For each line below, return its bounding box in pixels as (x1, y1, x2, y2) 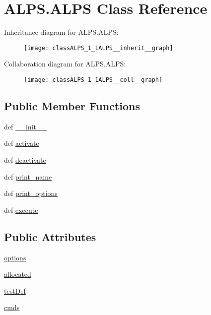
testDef (4, 285, 26, 296)
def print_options (4, 188, 58, 198)
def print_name (4, 171, 52, 182)
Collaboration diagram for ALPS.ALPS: (4, 59, 126, 69)
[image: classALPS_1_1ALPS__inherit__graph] (24, 44, 173, 52)
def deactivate (4, 155, 46, 165)
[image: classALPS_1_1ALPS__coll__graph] (24, 76, 163, 83)
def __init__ (4, 121, 47, 131)
